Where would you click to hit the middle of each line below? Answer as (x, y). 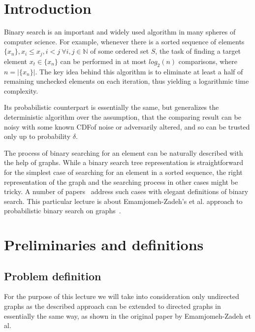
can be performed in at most (103, 61)
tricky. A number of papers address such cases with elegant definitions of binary (126, 191)
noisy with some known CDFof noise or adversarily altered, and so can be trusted (127, 126)
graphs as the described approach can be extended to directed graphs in (112, 306)
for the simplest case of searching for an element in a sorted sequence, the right (123, 172)
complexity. (21, 90)
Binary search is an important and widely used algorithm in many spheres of (120, 32)
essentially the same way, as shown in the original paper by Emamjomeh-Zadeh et (127, 315)
